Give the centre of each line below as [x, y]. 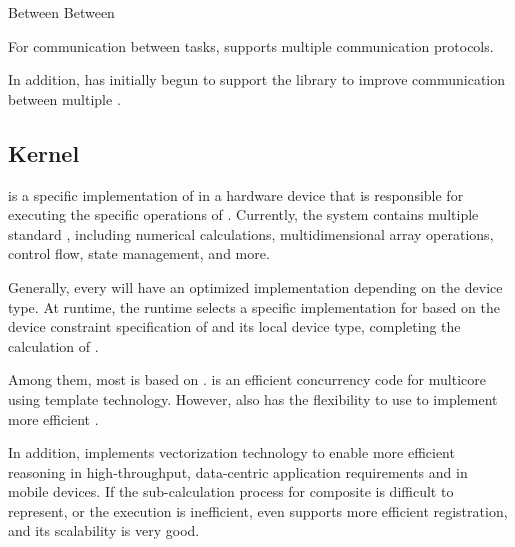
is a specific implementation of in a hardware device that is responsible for [236, 194]
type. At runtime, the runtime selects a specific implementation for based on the [254, 306]
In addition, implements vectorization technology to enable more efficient [231, 452]
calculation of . [53, 345]
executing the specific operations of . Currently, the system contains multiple [243, 214]
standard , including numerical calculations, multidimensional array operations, [251, 233]
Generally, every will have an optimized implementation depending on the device [255, 286]
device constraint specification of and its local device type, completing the [234, 326]
